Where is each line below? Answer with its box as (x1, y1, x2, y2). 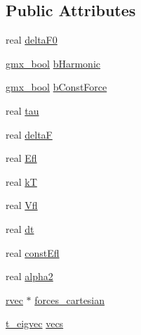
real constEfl (6, 245, 60, 260)
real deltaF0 (6, 32, 58, 47)
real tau (6, 103, 39, 118)
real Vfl (6, 198, 38, 213)
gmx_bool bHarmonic (6, 56, 101, 70)
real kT (6, 174, 37, 189)
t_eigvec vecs (6, 316, 64, 331)
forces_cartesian (34, 292, 105, 307)
